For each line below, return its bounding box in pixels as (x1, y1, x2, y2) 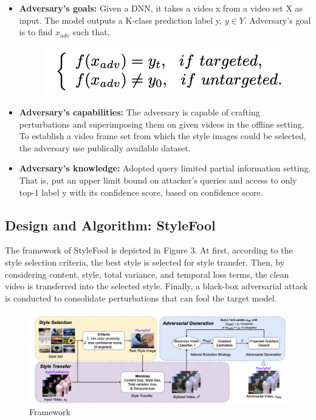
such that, (72, 26, 110, 38)
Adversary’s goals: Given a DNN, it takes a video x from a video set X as (19, 2, 303, 14)
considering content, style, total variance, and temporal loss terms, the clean (5, 267, 289, 280)
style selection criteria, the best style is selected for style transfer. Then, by (5, 255, 285, 268)
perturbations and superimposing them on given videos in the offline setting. (19, 117, 304, 130)
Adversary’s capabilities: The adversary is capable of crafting (19, 105, 260, 118)
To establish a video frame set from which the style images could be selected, (19, 129, 306, 142)
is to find (19, 26, 53, 38)
